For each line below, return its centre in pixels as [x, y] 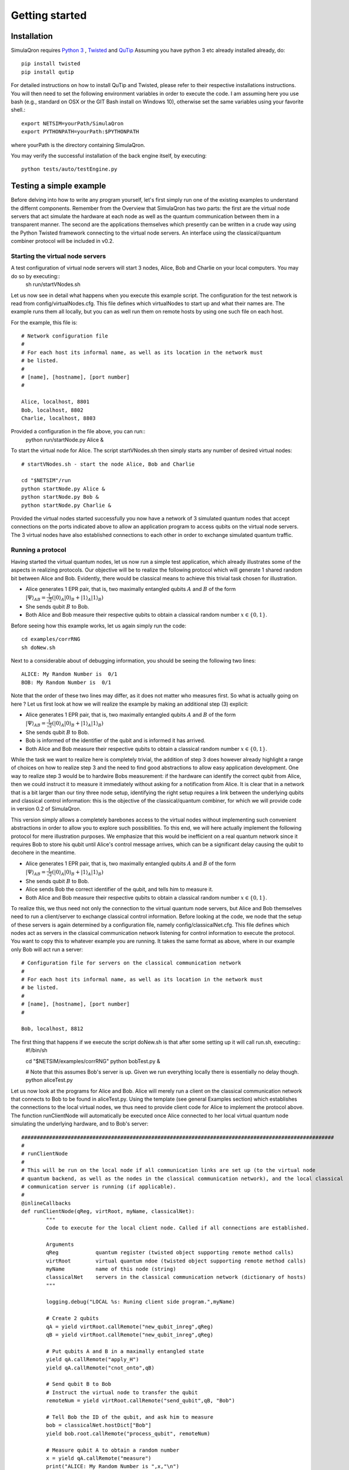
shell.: [18, 110]
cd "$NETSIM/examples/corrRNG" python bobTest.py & [93, 1061]
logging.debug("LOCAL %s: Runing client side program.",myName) [140, 1302]
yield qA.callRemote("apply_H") [93, 1359]
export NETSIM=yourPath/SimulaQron [73, 123]
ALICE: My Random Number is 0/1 [69, 674]
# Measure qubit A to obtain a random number [113, 1450]
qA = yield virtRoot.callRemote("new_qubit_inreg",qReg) [130, 1327]
